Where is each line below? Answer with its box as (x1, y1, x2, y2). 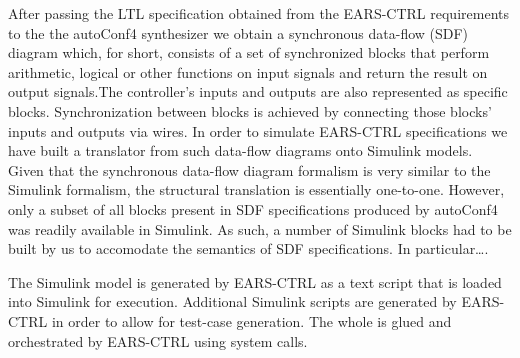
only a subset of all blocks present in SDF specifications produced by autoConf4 (8, 198, 498, 219)
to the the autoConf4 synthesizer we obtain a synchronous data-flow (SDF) (8, 22, 469, 43)
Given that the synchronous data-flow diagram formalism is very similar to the (8, 159, 491, 180)
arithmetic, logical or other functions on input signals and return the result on (8, 61, 488, 82)
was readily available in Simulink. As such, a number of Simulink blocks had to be (8, 218, 512, 239)
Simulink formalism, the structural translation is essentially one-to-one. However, (8, 179, 505, 200)
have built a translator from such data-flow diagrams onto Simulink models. (8, 140, 473, 161)
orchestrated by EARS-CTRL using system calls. (8, 330, 308, 351)
